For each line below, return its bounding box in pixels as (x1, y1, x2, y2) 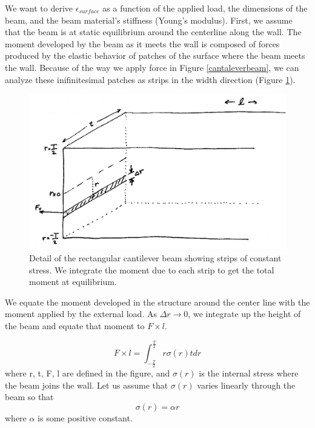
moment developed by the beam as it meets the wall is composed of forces (5, 37, 280, 50)
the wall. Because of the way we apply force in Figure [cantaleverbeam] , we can (5, 61, 299, 73)
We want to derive (5, 2, 73, 14)
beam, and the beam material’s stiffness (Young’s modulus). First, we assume (5, 13, 293, 26)
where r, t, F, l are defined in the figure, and (5, 367, 170, 380)
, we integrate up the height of (188, 307, 301, 320)
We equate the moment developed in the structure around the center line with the (5, 295, 310, 308)
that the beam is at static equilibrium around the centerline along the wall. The (5, 25, 302, 38)
